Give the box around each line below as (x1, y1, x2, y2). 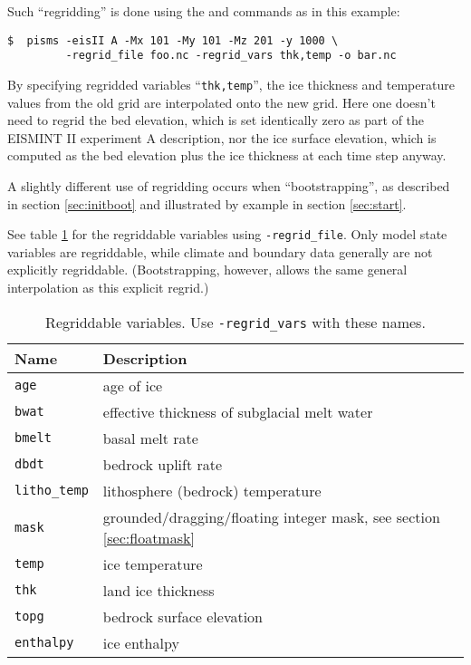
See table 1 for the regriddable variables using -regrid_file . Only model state (7, 225, 447, 244)
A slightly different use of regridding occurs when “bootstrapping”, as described (7, 176, 450, 195)
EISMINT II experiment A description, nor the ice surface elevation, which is (7, 128, 437, 147)
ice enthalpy (102, 631, 179, 653)
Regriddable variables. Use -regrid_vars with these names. (45, 311, 426, 332)
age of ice (102, 374, 163, 396)
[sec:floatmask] (102, 526, 195, 548)
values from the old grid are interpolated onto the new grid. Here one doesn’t (7, 92, 436, 111)
